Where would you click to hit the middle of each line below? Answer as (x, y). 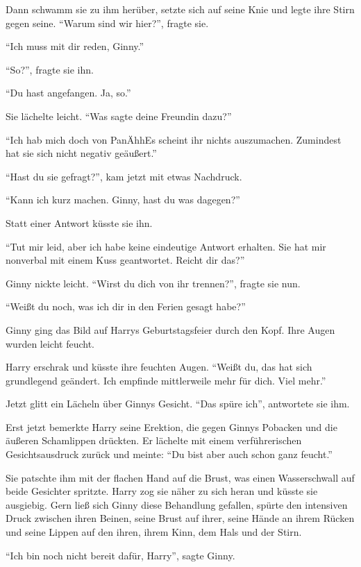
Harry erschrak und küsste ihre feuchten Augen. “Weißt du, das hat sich (159, 367)
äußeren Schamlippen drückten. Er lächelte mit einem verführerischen (154, 440)
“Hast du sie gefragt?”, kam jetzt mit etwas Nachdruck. (124, 176)
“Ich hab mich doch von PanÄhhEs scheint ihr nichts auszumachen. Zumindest (174, 139)
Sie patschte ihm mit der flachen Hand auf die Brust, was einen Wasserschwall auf (180, 477)
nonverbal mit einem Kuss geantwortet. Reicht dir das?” (125, 260)
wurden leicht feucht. (50, 343)
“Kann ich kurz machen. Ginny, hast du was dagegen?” (123, 200)
